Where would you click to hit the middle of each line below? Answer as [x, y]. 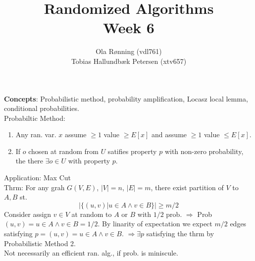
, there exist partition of [187, 187]
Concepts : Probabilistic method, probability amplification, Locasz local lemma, [126, 98]
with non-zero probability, [204, 151]
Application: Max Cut [37, 178]
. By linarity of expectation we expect [155, 224]
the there [29, 161]
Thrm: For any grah [34, 187]
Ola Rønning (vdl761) [129, 51]
